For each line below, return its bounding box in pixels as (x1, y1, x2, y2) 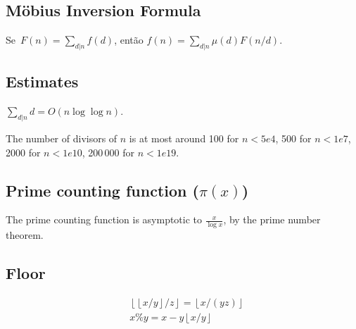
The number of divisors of (6, 131, 117, 145)
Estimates (6, 70, 79, 92)
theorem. (6, 228, 44, 242)
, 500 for (275, 131, 312, 145)
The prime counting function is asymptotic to (6, 212, 203, 227)
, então (114, 32, 144, 47)
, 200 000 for (82, 144, 135, 159)
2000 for (6, 144, 41, 159)
